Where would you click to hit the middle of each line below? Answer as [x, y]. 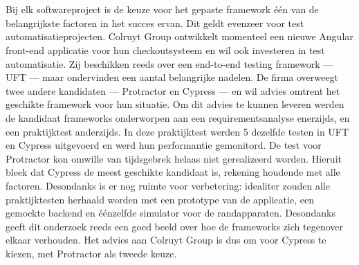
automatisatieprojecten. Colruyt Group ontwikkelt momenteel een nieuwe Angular [179, 36]
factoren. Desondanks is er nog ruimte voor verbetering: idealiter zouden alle [168, 185]
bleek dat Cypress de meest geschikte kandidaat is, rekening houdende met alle [173, 172]
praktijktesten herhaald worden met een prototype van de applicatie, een [160, 199]
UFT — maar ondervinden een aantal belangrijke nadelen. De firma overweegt [172, 77]
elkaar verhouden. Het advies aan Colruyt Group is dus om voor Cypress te [166, 240]
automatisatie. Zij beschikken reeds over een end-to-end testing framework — [169, 63]
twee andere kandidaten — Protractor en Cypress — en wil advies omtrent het [173, 90]
